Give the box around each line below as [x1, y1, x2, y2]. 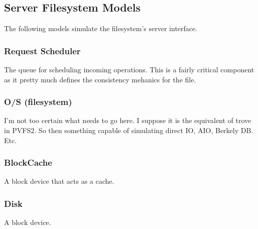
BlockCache [4, 156, 52, 169]
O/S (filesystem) [4, 95, 72, 108]
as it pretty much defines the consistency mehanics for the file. [4, 74, 196, 84]
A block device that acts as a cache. [4, 176, 114, 186]
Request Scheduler [4, 44, 81, 57]
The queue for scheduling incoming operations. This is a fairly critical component [4, 64, 254, 75]
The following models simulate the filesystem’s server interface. [4, 23, 198, 34]
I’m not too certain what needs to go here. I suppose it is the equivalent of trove [4, 115, 251, 126]
